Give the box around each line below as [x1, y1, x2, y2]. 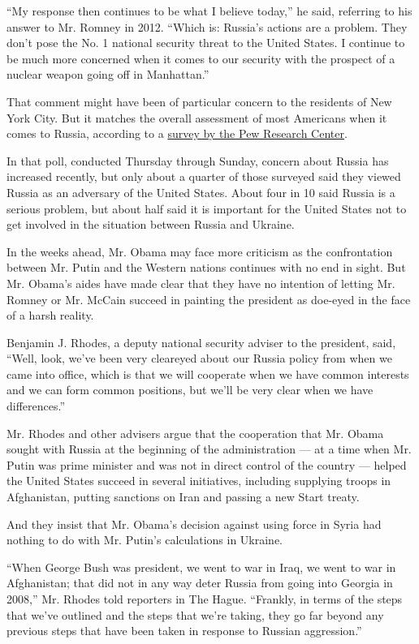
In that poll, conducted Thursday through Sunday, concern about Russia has [6, 152, 389, 169]
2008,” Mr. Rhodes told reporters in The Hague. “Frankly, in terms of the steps [6, 590, 403, 607]
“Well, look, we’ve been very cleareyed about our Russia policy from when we [6, 350, 392, 367]
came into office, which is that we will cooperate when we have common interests [6, 365, 409, 382]
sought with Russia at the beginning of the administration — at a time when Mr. [6, 440, 412, 457]
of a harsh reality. [6, 307, 94, 324]
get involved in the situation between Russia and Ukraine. [6, 216, 295, 233]
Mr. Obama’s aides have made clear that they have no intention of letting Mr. [6, 274, 395, 291]
